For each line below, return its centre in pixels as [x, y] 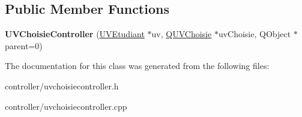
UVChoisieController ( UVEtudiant [75, 34]
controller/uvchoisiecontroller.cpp [66, 106]
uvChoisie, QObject [255, 34]
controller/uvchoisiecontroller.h [62, 85]
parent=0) [24, 45]
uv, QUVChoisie [182, 34]
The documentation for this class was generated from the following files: [137, 66]
